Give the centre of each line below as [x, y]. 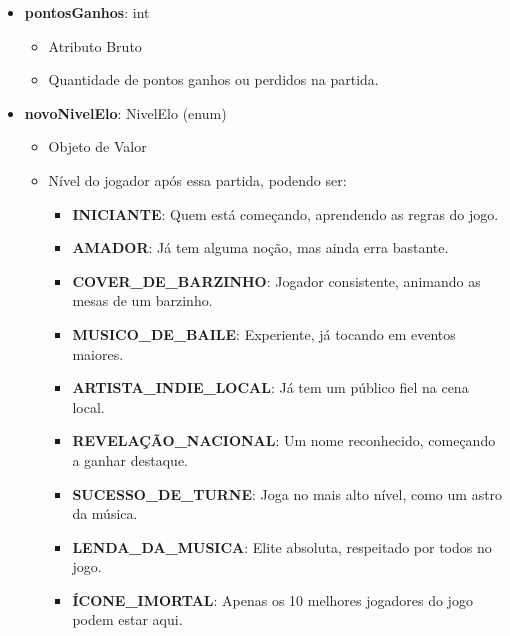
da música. [105, 513]
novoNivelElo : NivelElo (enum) [125, 112]
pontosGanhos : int [87, 12]
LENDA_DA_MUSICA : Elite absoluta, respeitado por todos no [282, 546]
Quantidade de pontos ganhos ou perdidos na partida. [213, 79]
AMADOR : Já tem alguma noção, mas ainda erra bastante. [260, 247]
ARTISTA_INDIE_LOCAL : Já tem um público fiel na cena [270, 387]
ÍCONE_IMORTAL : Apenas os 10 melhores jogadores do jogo [272, 599]
